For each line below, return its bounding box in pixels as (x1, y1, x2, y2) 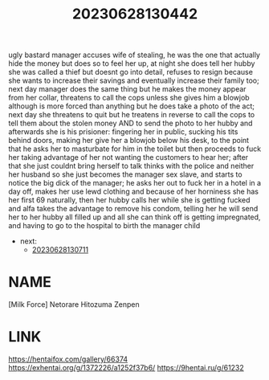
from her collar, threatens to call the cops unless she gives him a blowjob (8, 93, 251, 103)
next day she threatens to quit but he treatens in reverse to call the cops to (8, 110, 255, 120)
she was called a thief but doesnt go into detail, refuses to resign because (8, 67, 253, 77)
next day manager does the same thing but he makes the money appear (8, 84, 247, 94)
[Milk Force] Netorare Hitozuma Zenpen (8, 300, 140, 309)
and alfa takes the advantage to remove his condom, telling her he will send (8, 204, 259, 214)
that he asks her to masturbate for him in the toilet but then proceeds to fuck (8, 144, 262, 153)
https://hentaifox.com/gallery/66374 (8, 354, 128, 364)
